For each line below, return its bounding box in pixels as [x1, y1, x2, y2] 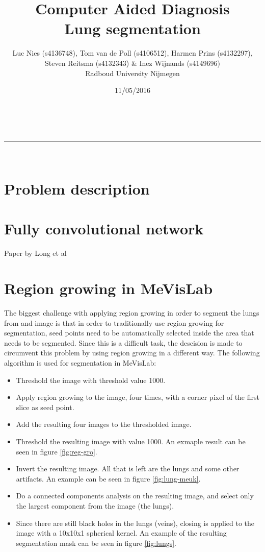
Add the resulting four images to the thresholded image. [16, 419, 192, 429]
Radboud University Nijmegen [85, 67, 180, 78]
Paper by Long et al [4, 248, 67, 258]
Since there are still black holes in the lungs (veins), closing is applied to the [16, 517, 254, 528]
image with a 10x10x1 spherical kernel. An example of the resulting [16, 527, 227, 538]
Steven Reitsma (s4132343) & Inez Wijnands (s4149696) [45, 57, 220, 68]
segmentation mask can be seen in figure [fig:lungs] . [16, 537, 176, 548]
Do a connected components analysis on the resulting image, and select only [16, 490, 254, 501]
